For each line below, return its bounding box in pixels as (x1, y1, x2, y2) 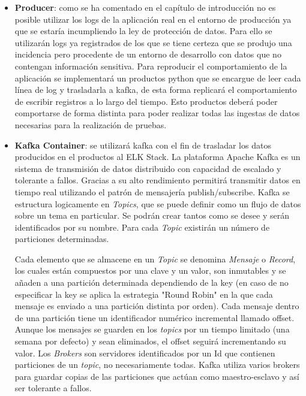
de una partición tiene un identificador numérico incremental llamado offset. (14, 311, 295, 324)
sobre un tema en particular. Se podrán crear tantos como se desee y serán (14, 209, 289, 222)
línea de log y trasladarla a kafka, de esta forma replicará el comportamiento (14, 83, 297, 96)
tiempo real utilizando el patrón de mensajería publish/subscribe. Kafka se (14, 185, 290, 198)
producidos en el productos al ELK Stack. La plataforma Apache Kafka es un (14, 150, 301, 163)
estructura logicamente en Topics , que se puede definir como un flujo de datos (14, 197, 301, 210)
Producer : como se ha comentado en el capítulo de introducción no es (14, 1, 276, 13)
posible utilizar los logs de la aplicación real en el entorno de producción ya (14, 13, 292, 25)
